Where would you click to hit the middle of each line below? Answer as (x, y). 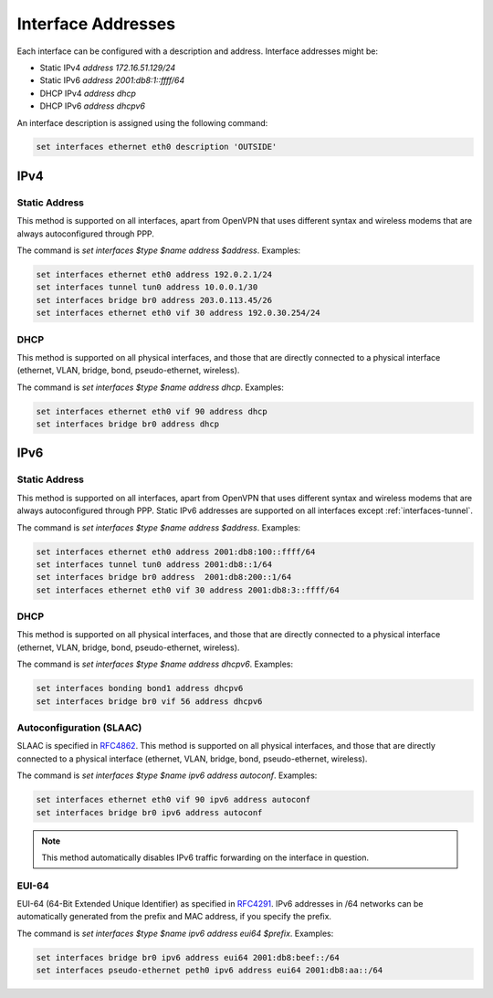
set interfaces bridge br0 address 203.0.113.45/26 (154, 300)
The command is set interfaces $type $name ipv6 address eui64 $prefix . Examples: (175, 933)
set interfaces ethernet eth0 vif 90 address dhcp (152, 411)
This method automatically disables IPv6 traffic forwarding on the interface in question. (205, 857)
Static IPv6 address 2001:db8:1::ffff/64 (112, 80)
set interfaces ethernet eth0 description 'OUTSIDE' (157, 147)
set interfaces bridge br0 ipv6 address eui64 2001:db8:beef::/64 (188, 957)
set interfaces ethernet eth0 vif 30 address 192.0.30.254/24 (178, 313)
